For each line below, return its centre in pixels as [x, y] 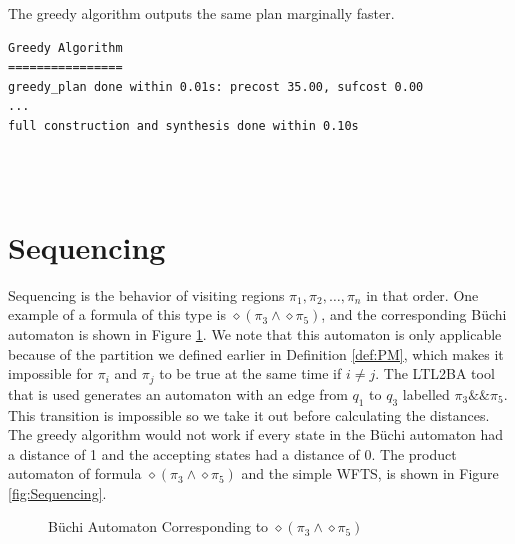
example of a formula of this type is [117, 314]
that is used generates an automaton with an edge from [178, 393]
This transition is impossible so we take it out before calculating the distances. [249, 414]
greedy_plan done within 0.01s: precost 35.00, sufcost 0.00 [216, 86]
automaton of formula [75, 473]
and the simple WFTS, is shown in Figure [370, 473]
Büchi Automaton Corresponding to [158, 526]
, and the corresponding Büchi [414, 314]
